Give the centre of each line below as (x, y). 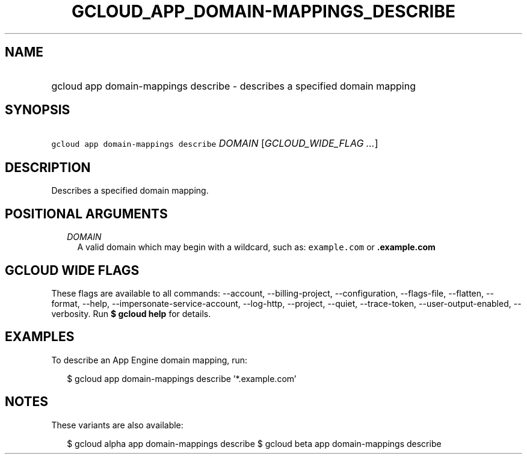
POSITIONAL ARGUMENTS (86, 214)
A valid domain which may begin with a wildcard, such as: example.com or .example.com (256, 247)
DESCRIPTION (48, 167)
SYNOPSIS (38, 110)
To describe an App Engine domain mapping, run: (149, 360)
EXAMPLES (40, 337)
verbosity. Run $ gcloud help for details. (131, 313)
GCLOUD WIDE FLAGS (72, 270)
